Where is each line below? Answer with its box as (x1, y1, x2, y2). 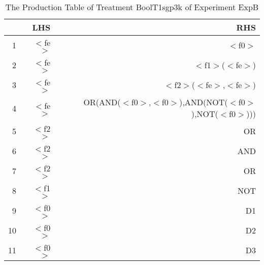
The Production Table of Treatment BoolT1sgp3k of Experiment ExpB (5, 1, 259, 13)
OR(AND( (83, 96, 121, 108)
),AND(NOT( (179, 96, 228, 108)
